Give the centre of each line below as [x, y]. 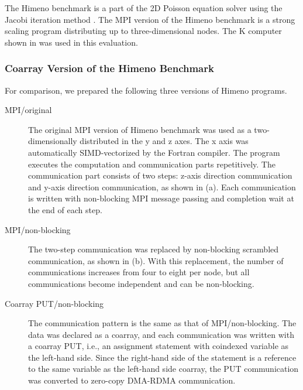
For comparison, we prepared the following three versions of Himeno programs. [146, 90]
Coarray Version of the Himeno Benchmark [109, 68]
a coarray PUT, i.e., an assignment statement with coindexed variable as [159, 346]
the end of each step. [65, 209]
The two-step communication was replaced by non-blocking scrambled [154, 249]
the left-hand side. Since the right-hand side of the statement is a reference [162, 357]
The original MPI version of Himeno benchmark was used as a [140, 129]
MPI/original [28, 110]
